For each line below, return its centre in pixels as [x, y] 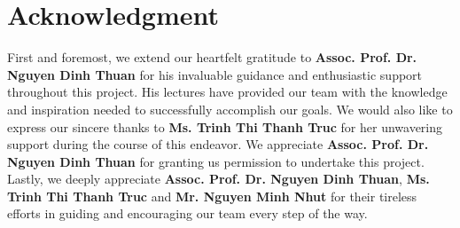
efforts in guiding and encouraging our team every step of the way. [187, 213]
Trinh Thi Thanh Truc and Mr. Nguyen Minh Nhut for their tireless [212, 196]
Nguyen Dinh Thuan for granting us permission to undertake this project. [216, 161]
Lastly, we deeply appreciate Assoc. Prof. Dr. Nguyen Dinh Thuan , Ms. [218, 179]
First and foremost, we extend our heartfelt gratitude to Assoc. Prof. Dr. [212, 57]
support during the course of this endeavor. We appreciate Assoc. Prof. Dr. [218, 144]
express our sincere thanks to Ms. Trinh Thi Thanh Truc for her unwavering [225, 126]
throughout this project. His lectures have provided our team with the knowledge [227, 92]
